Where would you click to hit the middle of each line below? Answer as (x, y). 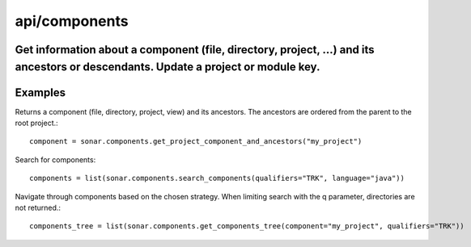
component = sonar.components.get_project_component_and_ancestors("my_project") (196, 142)
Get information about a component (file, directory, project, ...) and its (195, 50)
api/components (72, 21)
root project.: (36, 123)
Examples (40, 92)
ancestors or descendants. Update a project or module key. (168, 67)
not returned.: (38, 208)
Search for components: (55, 159)
